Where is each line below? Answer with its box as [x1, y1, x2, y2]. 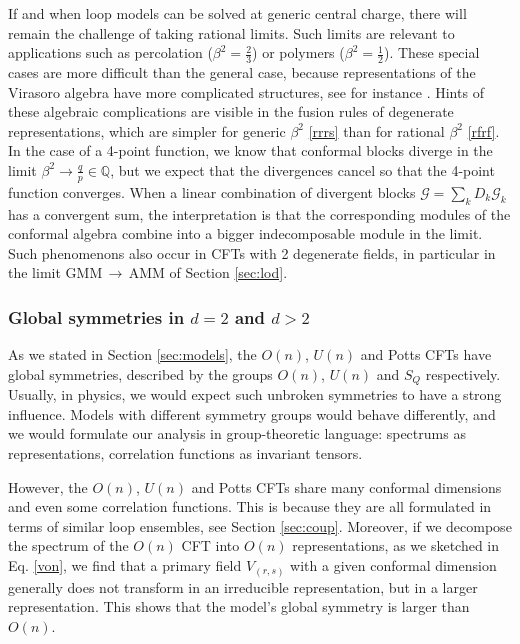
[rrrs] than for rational [308, 120, 445, 141]
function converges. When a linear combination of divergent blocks [8, 181, 416, 202]
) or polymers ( [252, 42, 345, 63]
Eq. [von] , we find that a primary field [8, 555, 242, 575]
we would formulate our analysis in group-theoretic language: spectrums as [8, 423, 466, 444]
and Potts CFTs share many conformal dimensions [191, 476, 502, 497]
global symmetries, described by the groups [8, 363, 273, 384]
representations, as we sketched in [292, 535, 500, 556]
